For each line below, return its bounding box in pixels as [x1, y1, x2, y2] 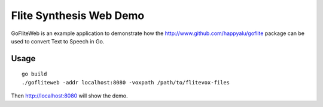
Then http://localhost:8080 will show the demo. [11, 92, 128, 99]
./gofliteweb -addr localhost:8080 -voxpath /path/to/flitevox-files [22, 79, 230, 86]
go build [22, 71, 47, 77]
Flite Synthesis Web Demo [11, 9, 145, 22]
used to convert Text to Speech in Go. [11, 37, 105, 45]
